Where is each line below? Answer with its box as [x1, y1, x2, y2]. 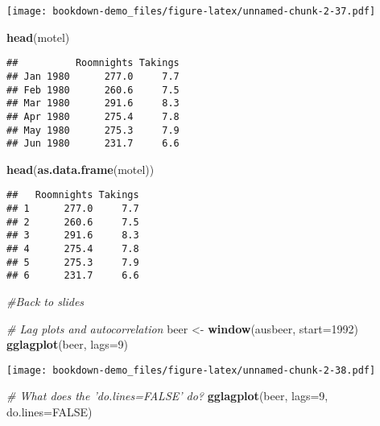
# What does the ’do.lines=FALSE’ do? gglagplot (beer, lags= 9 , [6, 387, 328, 404]
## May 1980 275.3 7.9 [6, 124, 180, 136]
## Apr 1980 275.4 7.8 [6, 110, 180, 122]
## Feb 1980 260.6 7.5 [6, 84, 180, 96]
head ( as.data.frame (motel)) [6, 160, 155, 177]
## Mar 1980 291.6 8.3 [6, 97, 180, 110]
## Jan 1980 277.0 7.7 [6, 70, 180, 82]
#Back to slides [6, 293, 85, 310]
